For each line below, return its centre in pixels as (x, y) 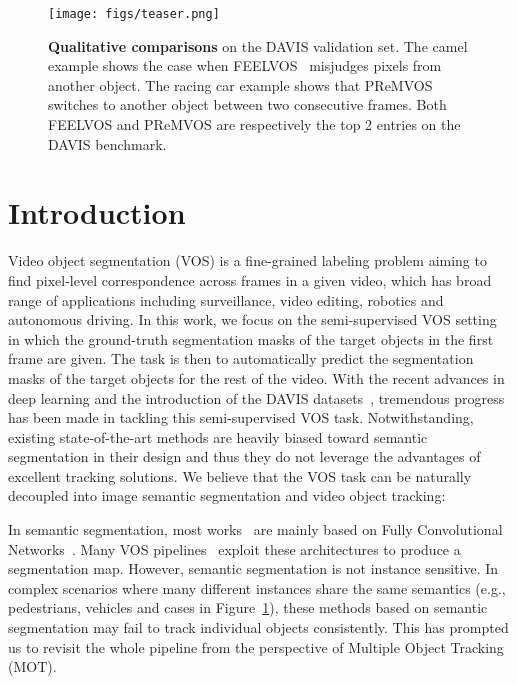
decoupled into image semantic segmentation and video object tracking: (227, 495)
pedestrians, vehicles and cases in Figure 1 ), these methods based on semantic (248, 607)
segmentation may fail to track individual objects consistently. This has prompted (258, 627)
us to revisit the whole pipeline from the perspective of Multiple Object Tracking (256, 646)
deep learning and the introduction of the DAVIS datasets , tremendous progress (256, 397)
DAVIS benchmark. (107, 143)
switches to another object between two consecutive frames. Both (247, 104)
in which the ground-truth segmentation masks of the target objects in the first (251, 338)
